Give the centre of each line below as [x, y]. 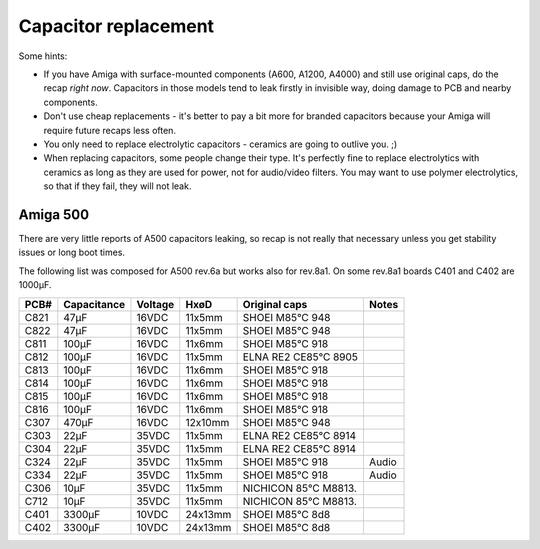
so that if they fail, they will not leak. [117, 186]
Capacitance [94, 304]
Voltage [155, 304]
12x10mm [207, 422]
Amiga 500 [54, 214]
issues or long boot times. [71, 252]
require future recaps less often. [110, 130]
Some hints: [43, 56]
